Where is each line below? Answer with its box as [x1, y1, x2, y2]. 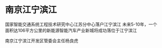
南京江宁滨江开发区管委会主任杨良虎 [5, 37, 79, 44]
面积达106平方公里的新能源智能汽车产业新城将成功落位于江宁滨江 [5, 27, 137, 33]
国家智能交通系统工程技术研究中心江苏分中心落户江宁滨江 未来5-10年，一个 [5, 21, 158, 27]
